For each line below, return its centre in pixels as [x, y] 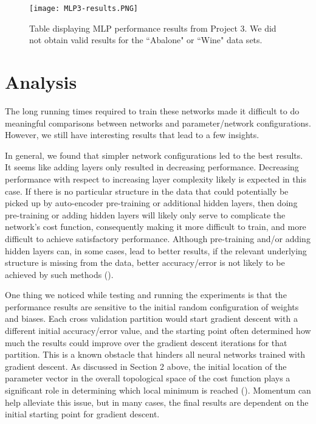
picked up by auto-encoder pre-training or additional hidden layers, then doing [151, 203]
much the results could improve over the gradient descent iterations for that [146, 342]
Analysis [41, 82]
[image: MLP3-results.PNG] [84, 9]
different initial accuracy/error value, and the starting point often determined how [158, 331]
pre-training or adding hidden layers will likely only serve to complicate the [145, 214]
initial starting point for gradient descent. [82, 414]
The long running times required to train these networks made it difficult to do [152, 110]
